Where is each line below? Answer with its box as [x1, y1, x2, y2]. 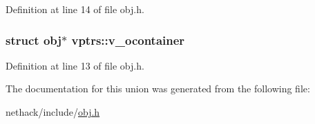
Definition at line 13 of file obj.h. [6, 58, 144, 72]
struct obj [6, 31, 62, 48]
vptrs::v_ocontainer [71, 31, 185, 48]
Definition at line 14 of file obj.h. [6, 2, 144, 16]
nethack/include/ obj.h [6, 105, 100, 118]
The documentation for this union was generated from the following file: [6, 81, 310, 96]
